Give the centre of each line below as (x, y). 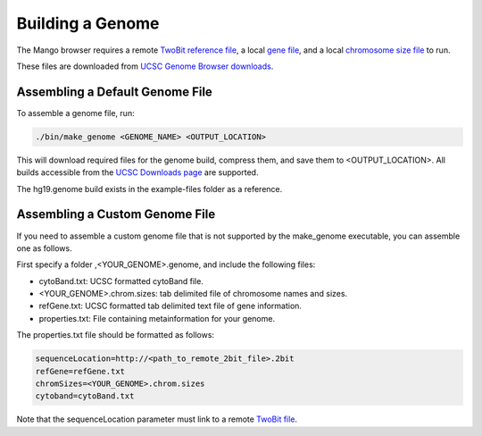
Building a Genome (88, 23)
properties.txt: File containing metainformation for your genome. (157, 318)
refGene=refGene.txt (80, 371)
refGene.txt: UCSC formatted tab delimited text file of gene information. (170, 306)
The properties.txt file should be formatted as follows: (115, 335)
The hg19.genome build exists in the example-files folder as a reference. (150, 189)
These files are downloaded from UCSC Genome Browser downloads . (145, 66)
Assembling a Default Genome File (115, 92)
